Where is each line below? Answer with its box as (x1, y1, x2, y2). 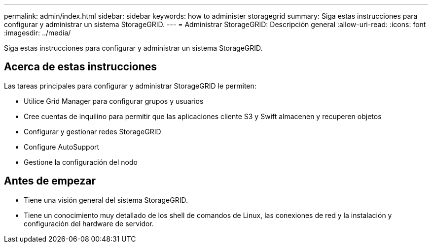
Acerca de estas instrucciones (4, 61, 157, 73)
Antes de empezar (4, 175, 96, 187)
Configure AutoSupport (24, 142, 100, 151)
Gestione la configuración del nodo (24, 157, 138, 166)
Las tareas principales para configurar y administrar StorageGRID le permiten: (4, 81, 256, 90)
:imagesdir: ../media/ (4, 29, 71, 37)
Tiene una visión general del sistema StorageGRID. (24, 195, 188, 204)
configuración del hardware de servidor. (24, 219, 154, 228)
